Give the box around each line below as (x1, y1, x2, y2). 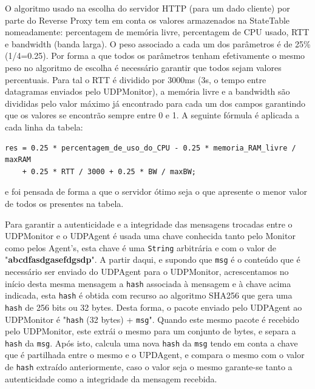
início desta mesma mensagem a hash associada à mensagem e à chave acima (5, 277, 291, 289)
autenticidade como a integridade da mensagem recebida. (5, 372, 217, 385)
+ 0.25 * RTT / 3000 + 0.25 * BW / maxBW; (22, 167, 196, 176)
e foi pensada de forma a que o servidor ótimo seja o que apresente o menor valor (5, 185, 307, 198)
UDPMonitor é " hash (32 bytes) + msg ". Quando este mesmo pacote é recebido (5, 313, 299, 325)
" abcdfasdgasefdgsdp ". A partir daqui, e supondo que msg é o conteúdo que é (5, 253, 300, 266)
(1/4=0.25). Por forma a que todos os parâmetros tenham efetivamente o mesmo (5, 49, 305, 62)
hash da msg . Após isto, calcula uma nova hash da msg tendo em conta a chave (5, 336, 298, 349)
